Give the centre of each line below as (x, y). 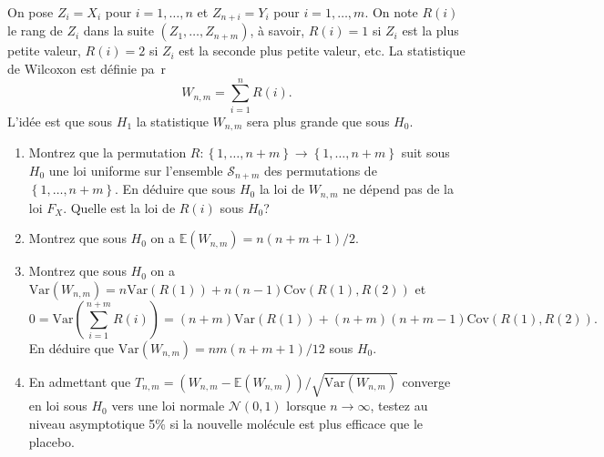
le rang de (35, 30)
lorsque (306, 406)
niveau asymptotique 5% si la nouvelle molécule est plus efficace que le (226, 424)
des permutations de (321, 170)
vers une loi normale (168, 406)
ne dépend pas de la (398, 189)
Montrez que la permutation (107, 152)
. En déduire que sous (175, 189)
